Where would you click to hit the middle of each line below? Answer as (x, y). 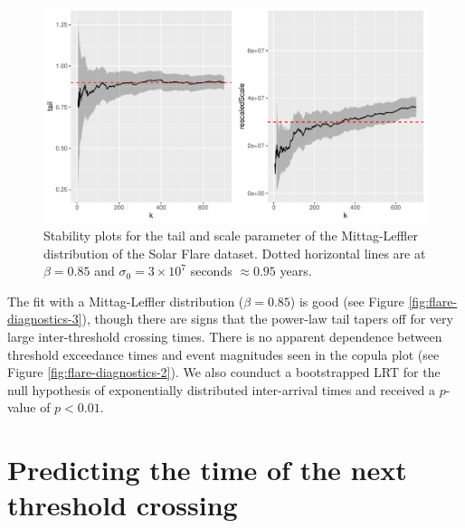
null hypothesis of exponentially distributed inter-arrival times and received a (222, 389)
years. (296, 271)
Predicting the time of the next (207, 470)
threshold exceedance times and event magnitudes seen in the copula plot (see (223, 354)
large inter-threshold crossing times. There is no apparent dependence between (225, 337)
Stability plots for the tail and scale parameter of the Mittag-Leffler (231, 236)
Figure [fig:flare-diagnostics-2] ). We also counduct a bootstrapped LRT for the (224, 372)
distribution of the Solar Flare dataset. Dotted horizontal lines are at (235, 253)
